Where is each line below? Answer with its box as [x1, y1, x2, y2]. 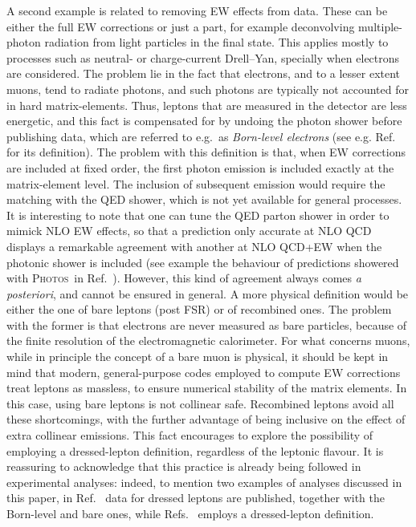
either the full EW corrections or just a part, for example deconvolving [6, 18, 355, 34]
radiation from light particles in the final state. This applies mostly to [44, 34, 389, 51]
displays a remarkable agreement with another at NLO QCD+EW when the [6, 237, 382, 254]
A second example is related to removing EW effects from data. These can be [6, 2, 388, 18]
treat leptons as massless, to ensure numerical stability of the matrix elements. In [6, 379, 407, 396]
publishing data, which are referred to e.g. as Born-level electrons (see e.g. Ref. [6, 128, 396, 144]
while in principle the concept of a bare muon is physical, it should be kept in [6, 348, 389, 365]
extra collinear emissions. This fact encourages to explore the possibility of [6, 427, 373, 444]
